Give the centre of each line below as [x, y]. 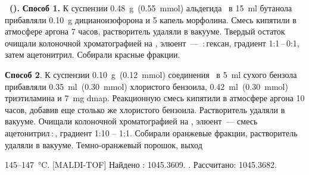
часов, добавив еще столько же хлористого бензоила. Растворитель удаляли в [145, 109]
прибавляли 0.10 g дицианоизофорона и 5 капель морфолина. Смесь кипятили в [151, 19]
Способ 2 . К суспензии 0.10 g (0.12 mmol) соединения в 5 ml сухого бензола [151, 74]
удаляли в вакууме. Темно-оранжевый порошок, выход [104, 144]
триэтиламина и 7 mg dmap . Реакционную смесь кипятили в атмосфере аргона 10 [155, 98]
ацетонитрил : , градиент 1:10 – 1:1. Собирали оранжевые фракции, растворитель [151, 132]
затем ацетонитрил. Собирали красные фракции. [93, 54]
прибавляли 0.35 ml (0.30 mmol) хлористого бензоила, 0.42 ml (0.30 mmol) [146, 86]
